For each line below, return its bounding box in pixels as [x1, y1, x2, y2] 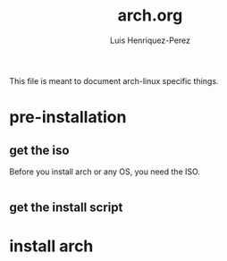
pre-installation [9, 107, 127, 128]
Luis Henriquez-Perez [110, 35, 190, 46]
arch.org [117, 5, 183, 26]
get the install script [9, 200, 123, 215]
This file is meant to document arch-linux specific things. [9, 75, 219, 86]
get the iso [9, 142, 70, 157]
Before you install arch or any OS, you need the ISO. [9, 166, 201, 177]
